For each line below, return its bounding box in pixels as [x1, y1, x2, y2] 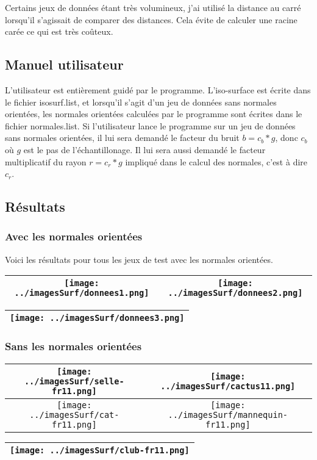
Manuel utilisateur [5, 55, 124, 74]
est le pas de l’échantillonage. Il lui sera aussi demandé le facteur [23, 143, 266, 156]
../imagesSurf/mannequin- [168, 409, 288, 420]
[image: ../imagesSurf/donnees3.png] [10, 313, 185, 323]
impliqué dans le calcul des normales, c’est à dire [125, 155, 308, 168]
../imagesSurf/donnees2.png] [168, 288, 303, 298]
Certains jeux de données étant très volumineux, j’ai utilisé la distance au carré [5, 1, 301, 13]
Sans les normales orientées [5, 339, 142, 354]
